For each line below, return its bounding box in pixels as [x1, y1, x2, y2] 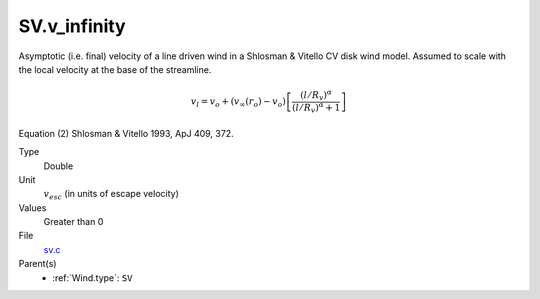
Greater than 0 [43, 216, 104, 228]
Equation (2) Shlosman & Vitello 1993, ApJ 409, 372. [18, 127, 234, 139]
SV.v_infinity [18, 15, 126, 37]
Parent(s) [18, 258, 57, 270]
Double [43, 160, 74, 172]
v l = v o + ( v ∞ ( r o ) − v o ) [190, 96, 287, 109]
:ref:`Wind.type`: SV [52, 271, 133, 284]
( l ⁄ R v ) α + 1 [291, 100, 341, 115]
